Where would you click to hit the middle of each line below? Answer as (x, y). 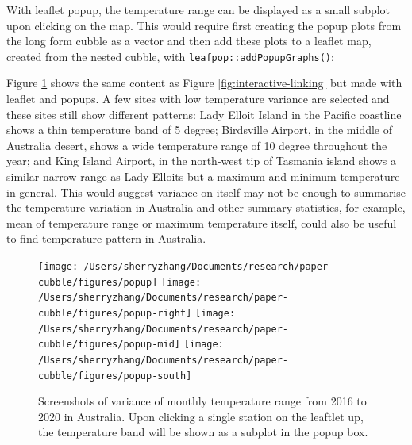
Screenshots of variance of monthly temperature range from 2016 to (202, 401)
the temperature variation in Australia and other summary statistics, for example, (206, 207)
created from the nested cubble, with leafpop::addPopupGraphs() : (170, 56)
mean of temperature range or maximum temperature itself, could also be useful (202, 222)
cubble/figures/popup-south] (115, 376)
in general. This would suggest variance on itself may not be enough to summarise (206, 192)
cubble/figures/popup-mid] (109, 345)
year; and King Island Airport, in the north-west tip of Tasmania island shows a (202, 161)
